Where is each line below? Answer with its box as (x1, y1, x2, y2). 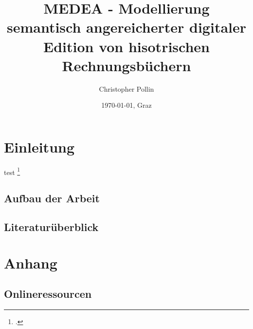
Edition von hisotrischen (43, 36, 210, 56)
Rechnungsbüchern (62, 55, 191, 75)
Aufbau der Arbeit (4, 191, 100, 206)
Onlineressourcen (4, 286, 92, 301)
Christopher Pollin (99, 83, 154, 94)
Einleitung (4, 136, 75, 156)
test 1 (4, 165, 20, 177)
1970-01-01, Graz (101, 100, 152, 110)
